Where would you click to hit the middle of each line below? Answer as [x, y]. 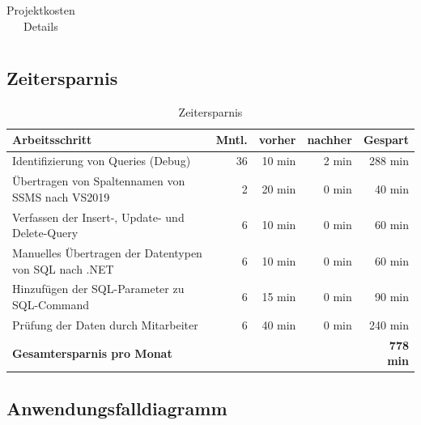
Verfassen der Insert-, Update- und [98, 217]
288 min [389, 161]
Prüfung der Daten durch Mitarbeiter [105, 324]
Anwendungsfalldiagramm [117, 408]
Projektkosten [41, 10]
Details [41, 25]
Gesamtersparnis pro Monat [92, 353]
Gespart [386, 140]
